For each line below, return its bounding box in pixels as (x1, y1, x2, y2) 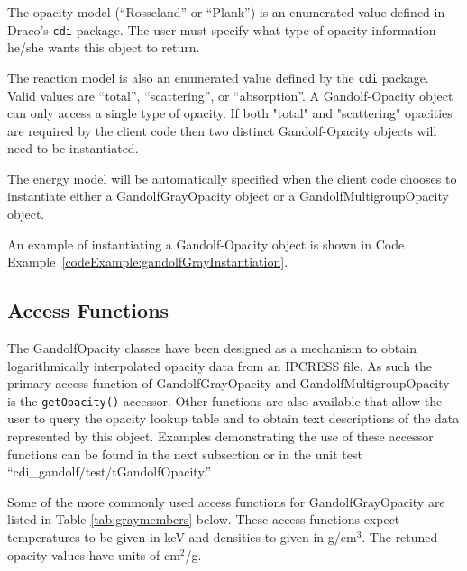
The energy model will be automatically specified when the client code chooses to (7, 168, 457, 187)
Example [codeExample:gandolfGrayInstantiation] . (7, 252, 288, 271)
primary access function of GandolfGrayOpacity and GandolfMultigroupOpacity (7, 374, 450, 393)
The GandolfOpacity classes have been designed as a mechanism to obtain (7, 339, 417, 358)
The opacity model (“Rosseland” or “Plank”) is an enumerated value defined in (7, 3, 445, 21)
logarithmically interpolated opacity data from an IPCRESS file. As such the (7, 356, 433, 375)
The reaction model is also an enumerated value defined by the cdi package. (7, 68, 429, 86)
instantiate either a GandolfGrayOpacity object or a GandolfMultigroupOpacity (7, 186, 449, 205)
